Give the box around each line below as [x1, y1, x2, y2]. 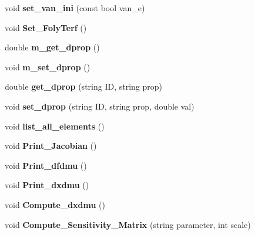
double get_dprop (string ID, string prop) [5, 80, 163, 93]
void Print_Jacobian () [5, 139, 97, 152]
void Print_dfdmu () [5, 159, 87, 171]
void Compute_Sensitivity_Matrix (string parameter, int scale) [5, 218, 251, 230]
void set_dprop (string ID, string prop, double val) [5, 100, 194, 112]
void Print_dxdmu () [5, 179, 89, 191]
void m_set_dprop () [5, 60, 90, 73]
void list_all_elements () [5, 120, 105, 132]
